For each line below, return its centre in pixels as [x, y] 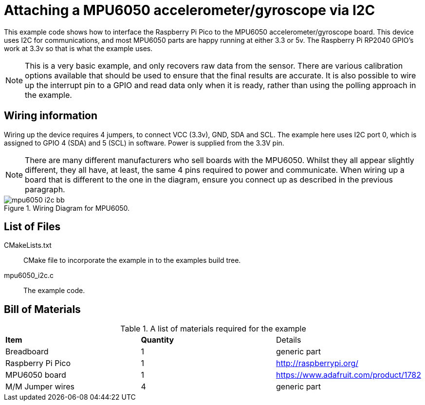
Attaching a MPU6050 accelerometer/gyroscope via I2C [190, 10]
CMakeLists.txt [28, 245]
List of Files [32, 227]
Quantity [157, 340]
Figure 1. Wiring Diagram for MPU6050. [67, 208]
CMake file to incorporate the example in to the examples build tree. [132, 260]
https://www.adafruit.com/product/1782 [349, 375]
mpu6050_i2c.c [29, 276]
